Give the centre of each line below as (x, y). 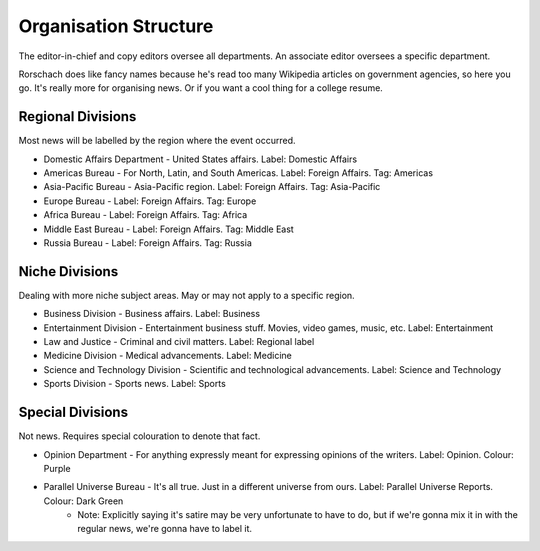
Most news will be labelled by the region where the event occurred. (157, 141)
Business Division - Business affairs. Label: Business (151, 314)
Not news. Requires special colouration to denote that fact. (139, 436)
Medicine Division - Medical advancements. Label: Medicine (167, 356)
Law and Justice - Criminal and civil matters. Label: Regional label (179, 342)
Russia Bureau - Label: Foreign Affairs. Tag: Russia (147, 242)
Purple (57, 468)
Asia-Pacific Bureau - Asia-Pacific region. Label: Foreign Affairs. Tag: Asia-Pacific (212, 187)
